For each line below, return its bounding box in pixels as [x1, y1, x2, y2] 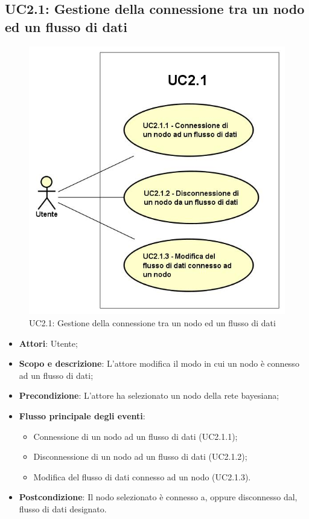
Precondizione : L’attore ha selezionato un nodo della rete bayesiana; [19, 389, 279, 402]
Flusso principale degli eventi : [19, 409, 145, 422]
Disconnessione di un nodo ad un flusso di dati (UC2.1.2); [33, 450, 247, 463]
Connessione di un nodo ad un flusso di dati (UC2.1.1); [33, 430, 238, 442]
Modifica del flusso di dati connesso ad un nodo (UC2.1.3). [33, 470, 251, 483]
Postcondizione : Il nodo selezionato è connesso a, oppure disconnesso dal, [19, 491, 298, 503]
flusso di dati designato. [19, 502, 107, 515]
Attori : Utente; [19, 337, 78, 349]
